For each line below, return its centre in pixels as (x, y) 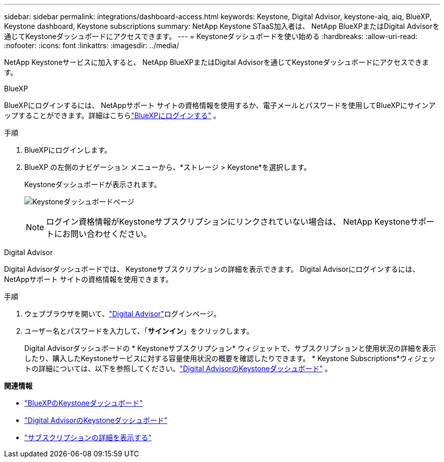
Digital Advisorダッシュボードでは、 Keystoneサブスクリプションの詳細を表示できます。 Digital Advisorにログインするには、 (212, 269)
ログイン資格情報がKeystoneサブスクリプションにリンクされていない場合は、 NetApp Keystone (228, 222)
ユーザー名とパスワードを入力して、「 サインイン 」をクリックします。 (139, 331)
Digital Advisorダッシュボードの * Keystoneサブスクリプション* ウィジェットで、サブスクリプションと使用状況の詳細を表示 (230, 348)
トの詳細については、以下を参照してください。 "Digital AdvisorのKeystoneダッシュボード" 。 (178, 368)
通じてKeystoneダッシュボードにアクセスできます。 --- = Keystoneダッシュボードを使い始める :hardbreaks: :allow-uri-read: (211, 36)
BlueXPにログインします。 (68, 150)
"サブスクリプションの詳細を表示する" (88, 437)
